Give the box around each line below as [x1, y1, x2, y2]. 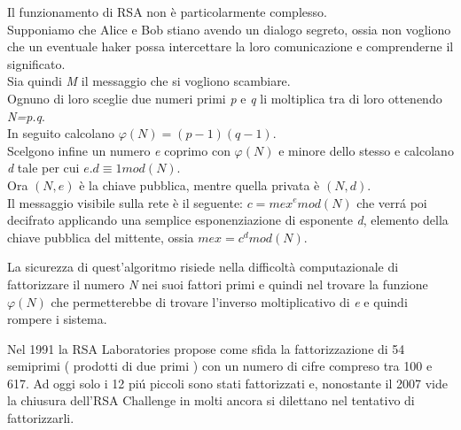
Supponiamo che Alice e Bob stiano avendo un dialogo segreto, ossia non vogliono [7, 19, 451, 38]
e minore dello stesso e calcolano [278, 141, 454, 159]
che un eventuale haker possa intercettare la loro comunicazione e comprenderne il [7, 37, 454, 56]
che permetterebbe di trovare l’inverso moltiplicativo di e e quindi [51, 292, 408, 311]
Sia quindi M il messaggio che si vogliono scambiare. [7, 72, 291, 90]
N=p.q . [7, 106, 45, 125]
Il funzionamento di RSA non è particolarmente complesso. [7, 3, 327, 20]
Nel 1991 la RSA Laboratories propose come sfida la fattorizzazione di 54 [7, 339, 405, 357]
